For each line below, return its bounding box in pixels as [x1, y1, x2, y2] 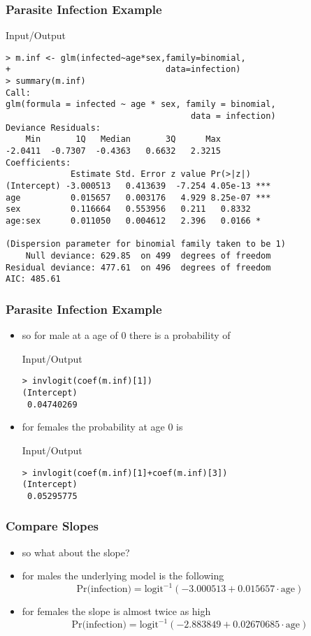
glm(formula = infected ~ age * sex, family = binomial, [6, 99, 276, 110]
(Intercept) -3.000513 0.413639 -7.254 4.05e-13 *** [6, 181, 271, 191]
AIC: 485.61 [6, 274, 61, 284]
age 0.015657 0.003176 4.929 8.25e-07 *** [6, 192, 271, 203]
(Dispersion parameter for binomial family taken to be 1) [6, 239, 286, 250]
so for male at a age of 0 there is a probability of [22, 328, 231, 342]
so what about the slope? [22, 544, 130, 559]
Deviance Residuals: [6, 122, 101, 133]
